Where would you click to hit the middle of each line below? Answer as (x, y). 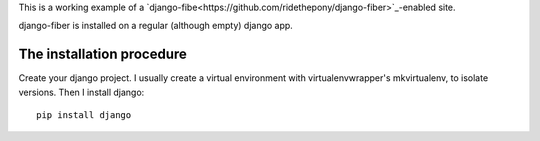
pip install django (84, 115)
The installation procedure (102, 54)
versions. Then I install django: (81, 92)
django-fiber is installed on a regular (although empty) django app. (156, 26)
